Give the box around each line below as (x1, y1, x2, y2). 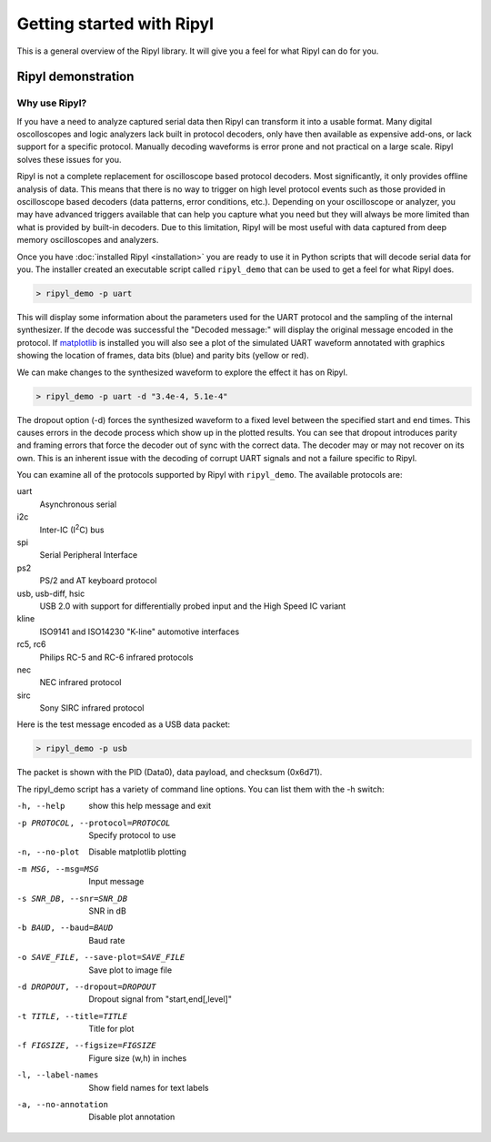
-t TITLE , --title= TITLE (16, 1011, 127, 1021)
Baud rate (88, 935, 125, 945)
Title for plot (88, 1024, 135, 1035)
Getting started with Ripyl (16, 14, 214, 34)
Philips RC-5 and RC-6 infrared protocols (39, 652, 194, 662)
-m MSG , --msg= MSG (16, 864, 99, 874)
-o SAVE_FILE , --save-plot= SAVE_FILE (16, 952, 185, 963)
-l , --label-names (16, 1070, 99, 1080)
